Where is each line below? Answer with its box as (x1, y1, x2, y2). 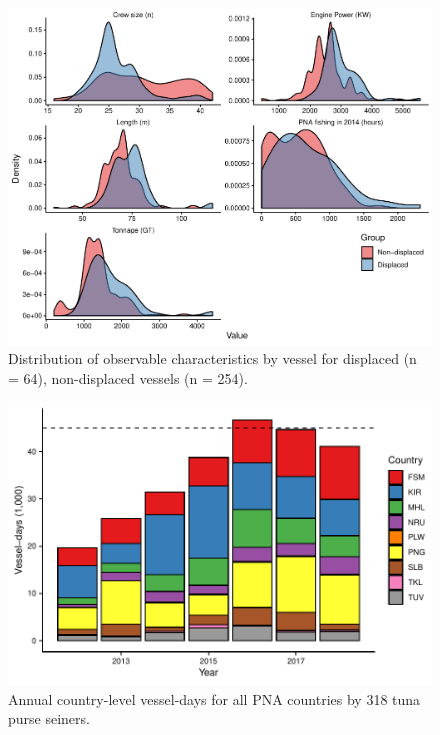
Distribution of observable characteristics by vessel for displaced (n (8, 348, 417, 369)
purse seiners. (8, 708, 90, 729)
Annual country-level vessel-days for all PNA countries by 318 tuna (8, 688, 421, 709)
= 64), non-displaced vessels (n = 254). (8, 367, 248, 388)
